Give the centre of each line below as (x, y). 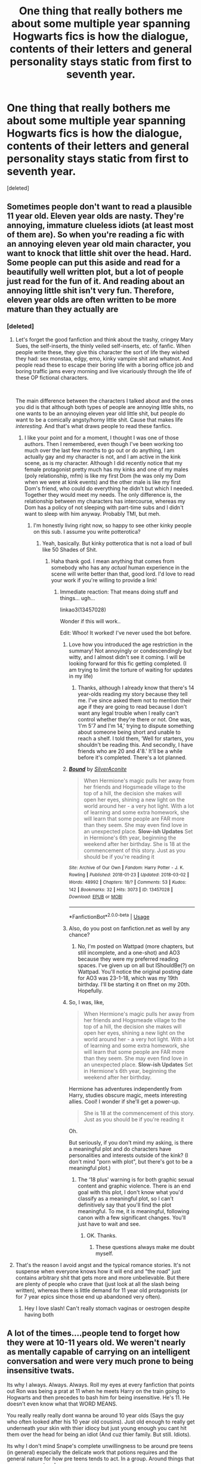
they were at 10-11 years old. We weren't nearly (96, 1342)
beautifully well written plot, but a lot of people (95, 272)
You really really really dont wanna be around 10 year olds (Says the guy (95, 1416)
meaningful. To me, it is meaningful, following (134, 1211)
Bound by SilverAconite (98, 769)
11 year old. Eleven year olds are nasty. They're (95, 216)
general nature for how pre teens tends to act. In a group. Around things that (101, 1459)
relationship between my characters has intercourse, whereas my (105, 501)
